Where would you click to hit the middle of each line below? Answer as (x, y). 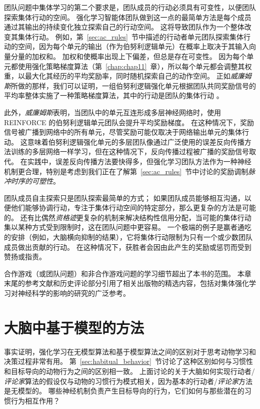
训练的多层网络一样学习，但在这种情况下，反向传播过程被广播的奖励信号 (130, 151)
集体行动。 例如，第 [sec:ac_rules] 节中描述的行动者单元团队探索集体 (130, 36)
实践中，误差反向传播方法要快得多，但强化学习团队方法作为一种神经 (139, 161)
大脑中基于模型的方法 (74, 327)
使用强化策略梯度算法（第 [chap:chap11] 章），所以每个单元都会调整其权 (135, 66)
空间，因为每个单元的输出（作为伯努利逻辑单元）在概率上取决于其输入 (133, 46)
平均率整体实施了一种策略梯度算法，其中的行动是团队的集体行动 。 (114, 95)
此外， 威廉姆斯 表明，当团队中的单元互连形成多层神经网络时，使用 (112, 112)
